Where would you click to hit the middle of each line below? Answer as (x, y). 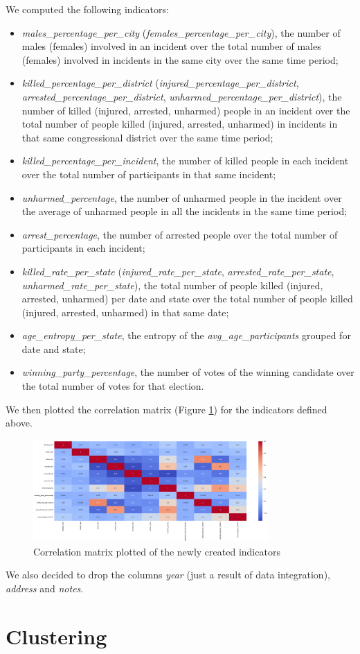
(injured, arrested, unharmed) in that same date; (125, 312)
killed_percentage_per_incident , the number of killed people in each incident (185, 161)
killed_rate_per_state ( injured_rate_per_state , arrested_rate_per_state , (178, 271)
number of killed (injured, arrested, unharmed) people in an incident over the (186, 110)
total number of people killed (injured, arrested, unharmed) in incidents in (180, 124)
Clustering (56, 636)
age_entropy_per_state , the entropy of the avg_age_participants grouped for (186, 335)
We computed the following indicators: (87, 9)
